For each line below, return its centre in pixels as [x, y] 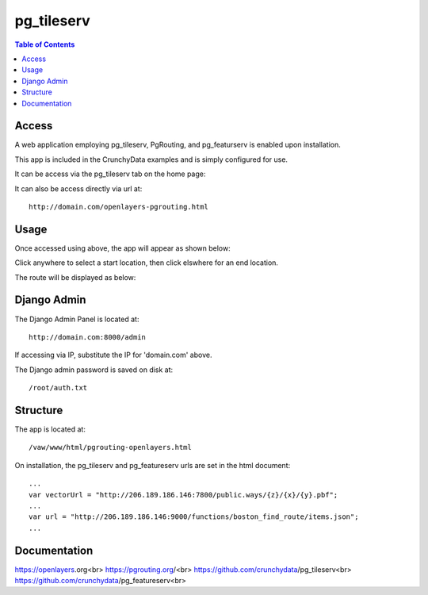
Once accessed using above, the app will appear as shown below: [122, 248]
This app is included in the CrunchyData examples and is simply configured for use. [151, 159]
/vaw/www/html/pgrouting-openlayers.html [110, 447]
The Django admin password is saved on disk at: [94, 370]
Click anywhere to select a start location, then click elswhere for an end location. [147, 263]
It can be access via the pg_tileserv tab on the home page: [110, 174]
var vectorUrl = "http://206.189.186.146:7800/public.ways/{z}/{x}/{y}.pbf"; [183, 495]
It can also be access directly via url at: [78, 188]
